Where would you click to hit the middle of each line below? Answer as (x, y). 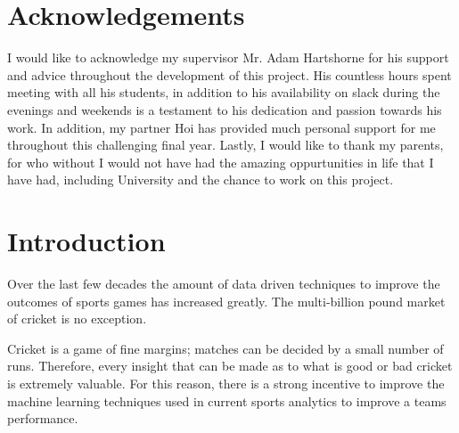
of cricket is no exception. (77, 319)
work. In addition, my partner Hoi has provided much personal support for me (221, 127)
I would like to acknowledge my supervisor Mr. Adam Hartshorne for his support (228, 57)
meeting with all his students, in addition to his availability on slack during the (224, 92)
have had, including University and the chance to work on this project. (201, 180)
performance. (43, 418)
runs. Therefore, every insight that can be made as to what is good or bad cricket (230, 366)
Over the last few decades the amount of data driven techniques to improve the (224, 283)
